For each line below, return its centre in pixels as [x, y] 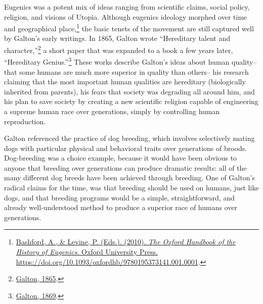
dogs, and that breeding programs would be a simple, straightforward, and [119, 197]
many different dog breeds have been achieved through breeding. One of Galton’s [129, 178]
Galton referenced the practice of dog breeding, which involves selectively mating [129, 138]
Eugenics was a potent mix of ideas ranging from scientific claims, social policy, [127, 7]
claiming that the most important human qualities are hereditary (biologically [125, 82]
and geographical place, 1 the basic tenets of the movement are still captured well [129, 28]
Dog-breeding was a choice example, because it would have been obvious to [121, 158]
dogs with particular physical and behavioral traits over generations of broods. [126, 148]
